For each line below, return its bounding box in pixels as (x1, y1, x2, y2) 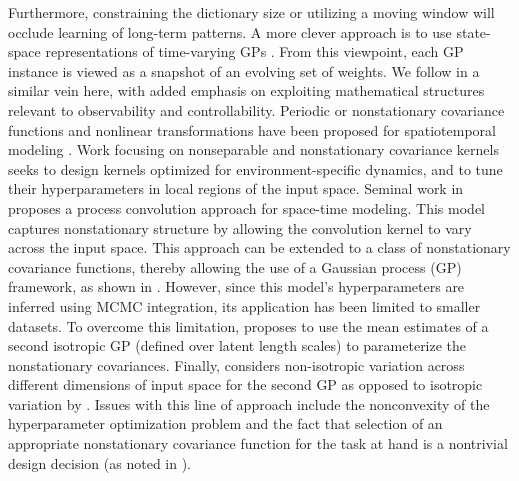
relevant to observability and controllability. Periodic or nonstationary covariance (8, 99, 505, 120)
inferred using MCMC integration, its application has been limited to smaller (8, 295, 481, 316)
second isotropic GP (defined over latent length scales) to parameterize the (8, 335, 467, 356)
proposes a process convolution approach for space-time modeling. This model (8, 197, 485, 218)
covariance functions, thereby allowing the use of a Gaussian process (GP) (8, 256, 462, 277)
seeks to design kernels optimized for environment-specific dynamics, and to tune (8, 158, 503, 179)
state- (456, 21, 491, 42)
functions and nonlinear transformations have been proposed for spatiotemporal (8, 119, 496, 140)
